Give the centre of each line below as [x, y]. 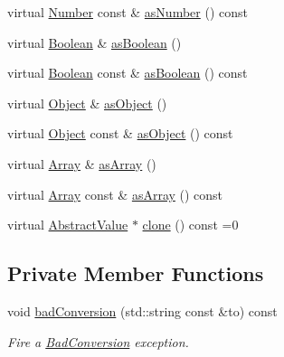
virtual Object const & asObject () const [120, 133]
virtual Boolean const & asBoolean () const [128, 73]
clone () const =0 [190, 225]
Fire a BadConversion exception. [98, 341]
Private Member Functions [136, 273]
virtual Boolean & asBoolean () [95, 42]
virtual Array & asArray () [82, 163]
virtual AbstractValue [68, 225]
